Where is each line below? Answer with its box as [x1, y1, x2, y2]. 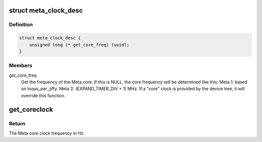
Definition [9, 21, 33, 28]
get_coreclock [9, 105, 53, 113]
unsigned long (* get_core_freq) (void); [29, 42, 130, 47]
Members [9, 62, 33, 69]
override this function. [21, 93, 65, 98]
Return [9, 120, 26, 127]
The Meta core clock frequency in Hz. [9, 130, 85, 136]
